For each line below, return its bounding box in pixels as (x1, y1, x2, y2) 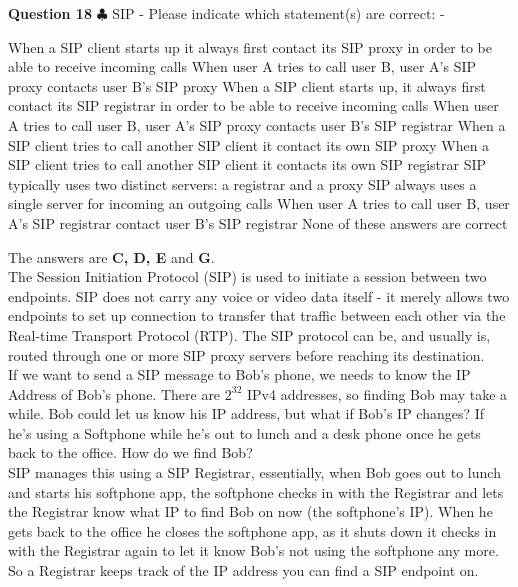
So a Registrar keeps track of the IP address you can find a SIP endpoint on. (8, 560, 479, 581)
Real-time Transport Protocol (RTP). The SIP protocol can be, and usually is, (8, 324, 491, 345)
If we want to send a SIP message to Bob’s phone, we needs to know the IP (8, 364, 471, 385)
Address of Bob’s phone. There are (8, 383, 221, 404)
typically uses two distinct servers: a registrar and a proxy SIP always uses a (8, 173, 477, 194)
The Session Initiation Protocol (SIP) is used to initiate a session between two (8, 266, 487, 287)
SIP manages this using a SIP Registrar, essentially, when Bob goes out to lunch (8, 462, 501, 483)
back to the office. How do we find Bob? (8, 442, 253, 463)
